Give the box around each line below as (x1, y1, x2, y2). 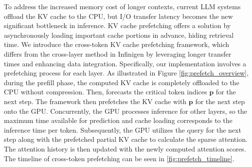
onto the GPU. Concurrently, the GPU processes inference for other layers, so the (4, 106, 247, 116)
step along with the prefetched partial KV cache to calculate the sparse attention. (4, 134, 248, 144)
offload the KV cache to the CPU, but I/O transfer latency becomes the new (4, 11, 233, 21)
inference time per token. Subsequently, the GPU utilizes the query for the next (4, 124, 241, 135)
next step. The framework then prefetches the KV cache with (4, 96, 187, 106)
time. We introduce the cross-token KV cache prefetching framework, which (4, 39, 230, 49)
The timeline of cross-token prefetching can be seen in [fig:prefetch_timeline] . (4, 153, 234, 163)
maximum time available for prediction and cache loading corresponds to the (4, 115, 233, 125)
